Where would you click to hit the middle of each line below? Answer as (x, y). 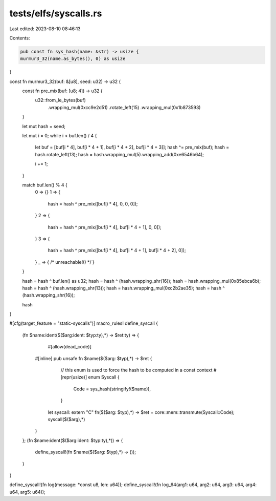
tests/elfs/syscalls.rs (56, 13)
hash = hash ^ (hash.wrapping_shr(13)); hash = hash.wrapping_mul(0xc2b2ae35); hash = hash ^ (123, 288)
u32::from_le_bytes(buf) (61, 100)
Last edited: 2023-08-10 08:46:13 (45, 29)
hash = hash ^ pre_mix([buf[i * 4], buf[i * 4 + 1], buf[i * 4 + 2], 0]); (117, 251)
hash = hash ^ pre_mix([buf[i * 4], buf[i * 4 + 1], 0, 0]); (105, 227)
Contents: (20, 38)
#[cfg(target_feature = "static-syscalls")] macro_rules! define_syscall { (84, 323)
